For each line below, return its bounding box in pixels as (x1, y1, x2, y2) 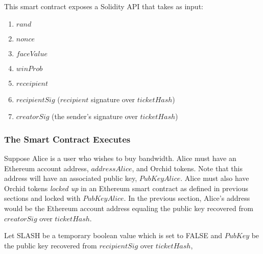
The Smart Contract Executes (4, 132, 131, 145)
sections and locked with (4, 193, 81, 203)
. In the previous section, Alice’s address (124, 193, 250, 203)
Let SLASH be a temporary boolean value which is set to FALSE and (4, 230, 223, 241)
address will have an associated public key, (4, 173, 137, 183)
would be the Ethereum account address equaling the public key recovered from (4, 202, 253, 213)
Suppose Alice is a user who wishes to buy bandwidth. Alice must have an (4, 153, 236, 163)
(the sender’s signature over (52, 111, 138, 122)
